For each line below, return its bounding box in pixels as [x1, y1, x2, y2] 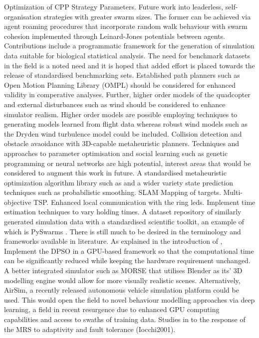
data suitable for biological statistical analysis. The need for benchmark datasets [4, 50, 250, 60]
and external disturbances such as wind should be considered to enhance [4, 99, 226, 109]
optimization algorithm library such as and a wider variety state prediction [4, 177, 234, 187]
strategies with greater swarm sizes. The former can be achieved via [43, 11, 251, 21]
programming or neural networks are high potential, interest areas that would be [4, 158, 251, 168]
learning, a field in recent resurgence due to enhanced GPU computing [4, 304, 220, 315]
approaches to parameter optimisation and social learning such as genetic [4, 148, 228, 158]
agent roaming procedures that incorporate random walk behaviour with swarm [4, 21, 248, 31]
